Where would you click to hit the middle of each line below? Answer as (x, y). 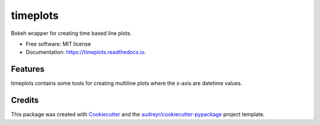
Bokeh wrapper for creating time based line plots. (71, 33)
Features (28, 69)
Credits (25, 100)
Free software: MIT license (58, 44)
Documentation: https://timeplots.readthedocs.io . (86, 52)
